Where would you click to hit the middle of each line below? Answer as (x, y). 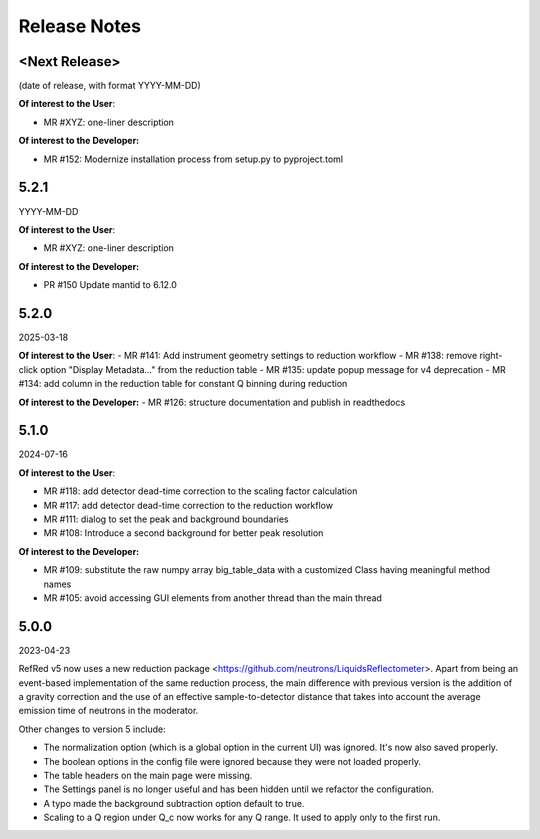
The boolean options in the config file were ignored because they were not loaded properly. (232, 761)
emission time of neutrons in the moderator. (108, 711)
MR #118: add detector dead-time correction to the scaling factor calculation (200, 491)
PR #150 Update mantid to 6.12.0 (110, 285)
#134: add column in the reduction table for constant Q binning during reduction (183, 384)
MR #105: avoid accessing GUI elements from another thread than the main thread (212, 597)
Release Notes (80, 26)
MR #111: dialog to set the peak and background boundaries (166, 519)
